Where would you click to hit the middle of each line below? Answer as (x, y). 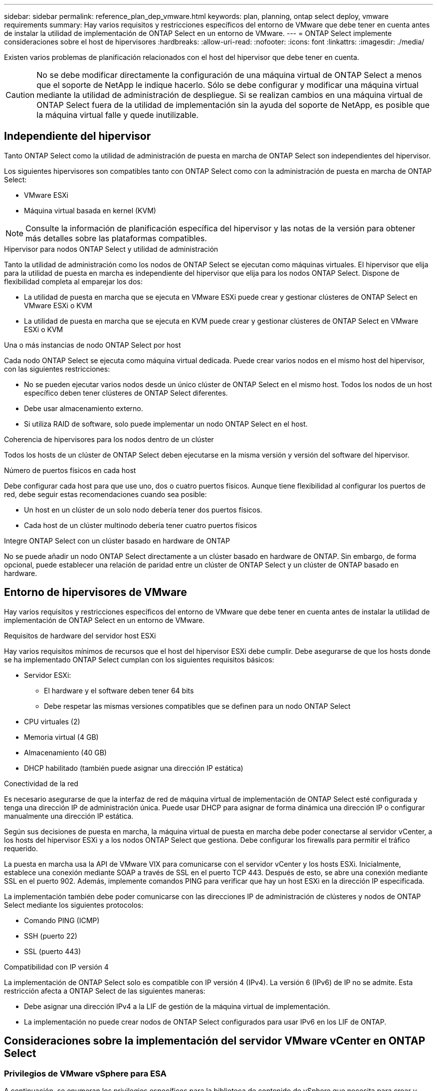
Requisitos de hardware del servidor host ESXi (80, 635)
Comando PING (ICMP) (62, 920)
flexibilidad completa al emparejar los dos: (73, 281)
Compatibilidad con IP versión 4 (56, 967)
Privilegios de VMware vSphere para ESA (85, 1073)
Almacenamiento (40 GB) (65, 752)
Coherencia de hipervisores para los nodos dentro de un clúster (109, 439)
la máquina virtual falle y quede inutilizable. (117, 115)
